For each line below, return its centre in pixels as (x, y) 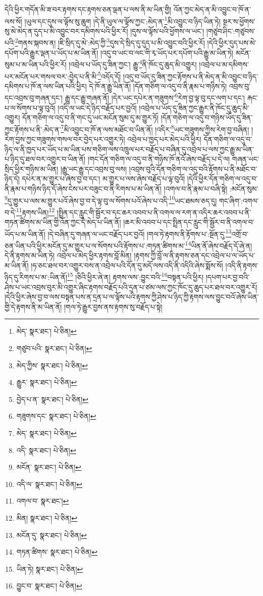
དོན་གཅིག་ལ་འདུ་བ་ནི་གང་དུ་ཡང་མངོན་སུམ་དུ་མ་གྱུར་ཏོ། (91, 117)
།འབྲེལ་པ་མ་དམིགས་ (224, 64)
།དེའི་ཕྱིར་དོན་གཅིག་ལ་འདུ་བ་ (222, 179)
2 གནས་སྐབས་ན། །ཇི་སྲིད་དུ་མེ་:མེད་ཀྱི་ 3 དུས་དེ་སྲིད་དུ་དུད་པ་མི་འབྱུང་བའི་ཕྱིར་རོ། (110, 42)
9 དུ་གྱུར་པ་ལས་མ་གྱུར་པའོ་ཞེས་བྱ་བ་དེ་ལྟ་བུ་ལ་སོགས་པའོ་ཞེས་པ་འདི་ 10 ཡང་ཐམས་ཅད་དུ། (111, 200)
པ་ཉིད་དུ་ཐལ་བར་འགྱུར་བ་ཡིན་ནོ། (45, 159)
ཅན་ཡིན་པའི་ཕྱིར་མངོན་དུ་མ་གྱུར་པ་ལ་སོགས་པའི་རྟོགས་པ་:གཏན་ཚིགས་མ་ (95, 245)
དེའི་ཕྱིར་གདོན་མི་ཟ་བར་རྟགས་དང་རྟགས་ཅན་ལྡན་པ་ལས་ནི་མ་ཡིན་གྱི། (88, 9)
